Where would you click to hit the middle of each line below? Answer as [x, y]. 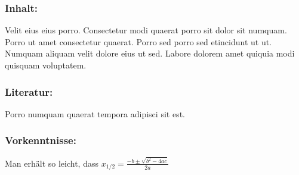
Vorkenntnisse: [41, 140]
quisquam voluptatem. [46, 65]
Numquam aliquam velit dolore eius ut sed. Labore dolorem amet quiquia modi [150, 53]
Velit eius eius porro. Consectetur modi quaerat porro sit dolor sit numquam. [146, 30]
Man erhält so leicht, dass [52, 163]
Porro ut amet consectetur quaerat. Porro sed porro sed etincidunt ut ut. [138, 41]
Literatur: [29, 91]
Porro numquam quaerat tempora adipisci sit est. [95, 113]
